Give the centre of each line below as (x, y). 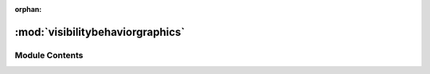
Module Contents (49, 55)
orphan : (28, 9)
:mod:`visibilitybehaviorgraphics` (100, 32)
